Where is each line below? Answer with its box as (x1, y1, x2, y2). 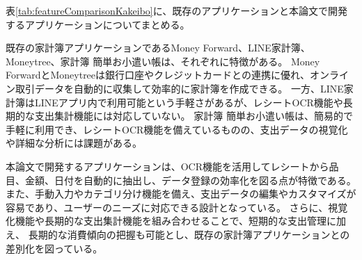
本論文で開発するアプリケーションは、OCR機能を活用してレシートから (6, 159, 329, 173)
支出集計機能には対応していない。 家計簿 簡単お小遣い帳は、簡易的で (34, 108, 353, 123)
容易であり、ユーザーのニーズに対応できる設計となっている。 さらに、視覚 (6, 200, 348, 214)
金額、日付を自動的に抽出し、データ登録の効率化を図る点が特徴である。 (24, 172, 356, 187)
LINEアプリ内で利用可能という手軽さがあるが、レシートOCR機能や (34, 95, 343, 109)
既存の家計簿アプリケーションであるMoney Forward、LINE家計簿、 (6, 40, 310, 55)
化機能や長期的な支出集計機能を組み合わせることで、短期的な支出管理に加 (6, 213, 347, 228)
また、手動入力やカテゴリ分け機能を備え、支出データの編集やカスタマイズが (6, 186, 356, 201)
